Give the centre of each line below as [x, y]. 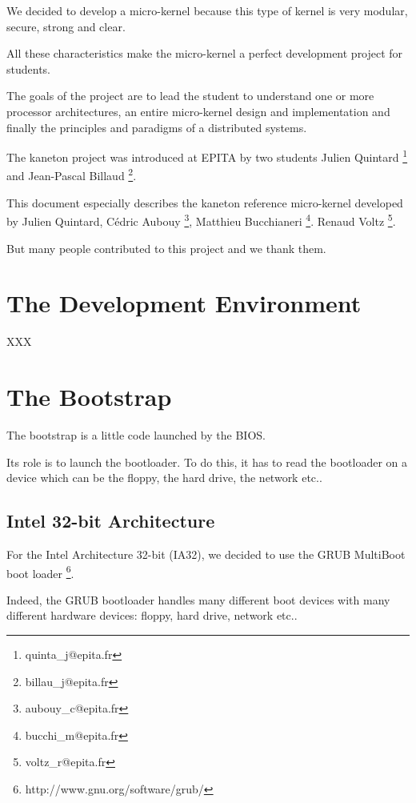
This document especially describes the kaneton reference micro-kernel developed [205, 202]
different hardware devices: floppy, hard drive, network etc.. [152, 615]
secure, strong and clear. [66, 26]
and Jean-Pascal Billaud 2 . [72, 175]
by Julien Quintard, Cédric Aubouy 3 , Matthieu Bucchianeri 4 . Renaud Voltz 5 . [201, 220]
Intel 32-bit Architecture [111, 521]
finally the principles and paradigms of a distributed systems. [157, 127]
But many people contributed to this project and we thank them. [166, 248]
